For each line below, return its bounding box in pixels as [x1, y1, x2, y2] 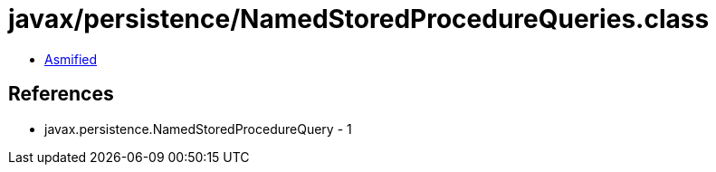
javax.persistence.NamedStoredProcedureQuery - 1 [44, 120, 352, 137]
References [8, 82, 114, 106]
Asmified [44, 51, 98, 67]
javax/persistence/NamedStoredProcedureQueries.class [8, 4, 710, 34]
